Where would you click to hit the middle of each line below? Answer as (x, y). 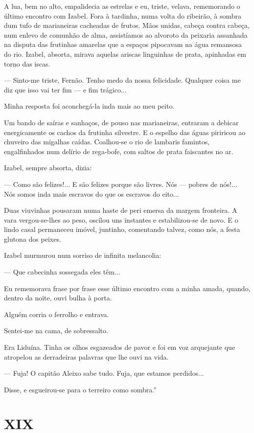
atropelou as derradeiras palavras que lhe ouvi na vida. (86, 356)
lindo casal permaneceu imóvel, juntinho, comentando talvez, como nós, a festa (122, 229)
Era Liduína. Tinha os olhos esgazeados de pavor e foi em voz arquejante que (120, 347)
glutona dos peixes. (33, 239)
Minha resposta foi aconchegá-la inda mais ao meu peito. (89, 106)
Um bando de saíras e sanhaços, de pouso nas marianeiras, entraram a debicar (121, 122)
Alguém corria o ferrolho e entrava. (57, 314)
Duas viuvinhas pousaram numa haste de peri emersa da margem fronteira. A (121, 210)
